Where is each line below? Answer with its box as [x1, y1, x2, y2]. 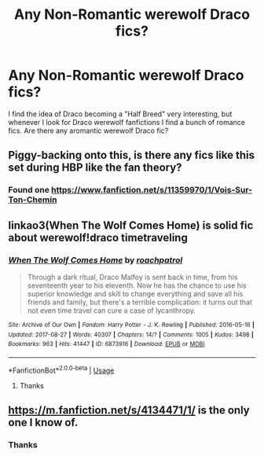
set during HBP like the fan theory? [8, 161, 182, 175]
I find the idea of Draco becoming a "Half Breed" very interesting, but [8, 108, 233, 119]
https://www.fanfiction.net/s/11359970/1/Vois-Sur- [50, 185, 253, 196]
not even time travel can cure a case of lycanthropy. [27, 305, 196, 315]
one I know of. [8, 415, 79, 429]
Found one [8, 185, 49, 196]
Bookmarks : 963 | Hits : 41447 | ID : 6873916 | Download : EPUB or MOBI [8, 340, 205, 348]
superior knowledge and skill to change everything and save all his [27, 289, 244, 298]
